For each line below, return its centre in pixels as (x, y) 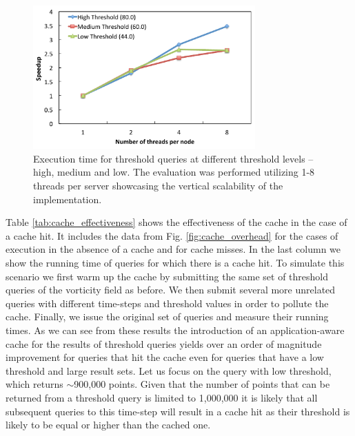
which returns (34, 384)
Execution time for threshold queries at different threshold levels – (173, 158)
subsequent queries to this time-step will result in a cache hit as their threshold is (178, 411)
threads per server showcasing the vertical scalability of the (158, 185)
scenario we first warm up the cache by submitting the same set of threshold (167, 276)
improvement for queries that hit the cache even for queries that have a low (165, 357)
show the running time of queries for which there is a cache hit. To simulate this (175, 262)
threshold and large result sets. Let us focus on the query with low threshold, (169, 370)
